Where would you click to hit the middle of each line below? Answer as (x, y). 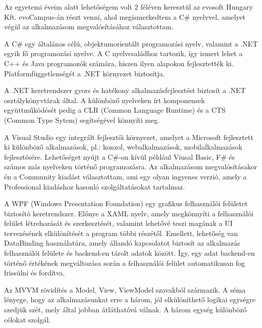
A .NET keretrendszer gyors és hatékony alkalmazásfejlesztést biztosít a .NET (125, 90)
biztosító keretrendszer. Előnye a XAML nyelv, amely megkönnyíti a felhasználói (129, 213)
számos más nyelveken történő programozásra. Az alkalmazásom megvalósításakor (131, 167)
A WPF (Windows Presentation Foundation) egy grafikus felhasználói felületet (126, 203)
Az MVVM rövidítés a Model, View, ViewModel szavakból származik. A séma (125, 289)
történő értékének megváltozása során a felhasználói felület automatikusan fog (125, 263)
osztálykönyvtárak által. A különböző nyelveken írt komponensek (104, 100)
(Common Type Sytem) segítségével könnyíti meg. (82, 120)
